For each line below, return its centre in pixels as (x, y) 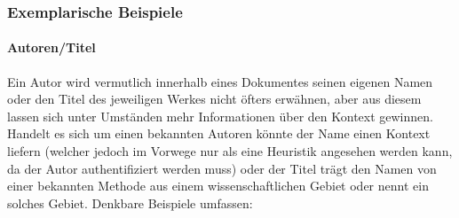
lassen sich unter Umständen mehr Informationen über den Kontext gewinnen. (220, 116)
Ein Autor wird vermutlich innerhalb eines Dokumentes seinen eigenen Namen (220, 81)
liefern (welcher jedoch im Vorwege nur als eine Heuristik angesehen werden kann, (230, 151)
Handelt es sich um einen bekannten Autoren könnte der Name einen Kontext (219, 133)
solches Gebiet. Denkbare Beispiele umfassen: (130, 202)
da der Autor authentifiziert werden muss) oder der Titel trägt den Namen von (222, 168)
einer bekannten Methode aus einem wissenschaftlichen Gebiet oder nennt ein (218, 186)
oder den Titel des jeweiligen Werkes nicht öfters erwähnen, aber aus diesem (214, 99)
